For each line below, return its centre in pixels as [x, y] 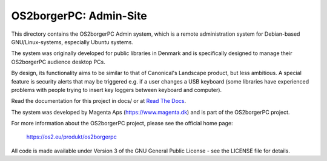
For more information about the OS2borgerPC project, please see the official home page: [122, 123]
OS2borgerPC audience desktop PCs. [58, 62]
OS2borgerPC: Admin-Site [79, 16]
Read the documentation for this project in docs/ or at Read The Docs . [99, 101]
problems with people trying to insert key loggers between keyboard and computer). [117, 90]
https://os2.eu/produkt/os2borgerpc [72, 137]
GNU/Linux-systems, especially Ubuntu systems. [72, 42]
